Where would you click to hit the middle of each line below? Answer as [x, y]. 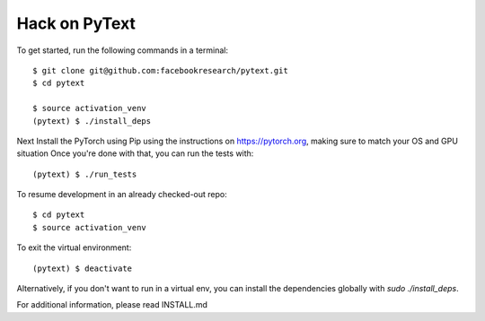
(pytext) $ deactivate [83, 268]
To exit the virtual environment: [74, 247]
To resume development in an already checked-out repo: [122, 195]
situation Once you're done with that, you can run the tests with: [135, 153]
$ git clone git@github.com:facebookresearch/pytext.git [161, 70]
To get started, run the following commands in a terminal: [123, 50]
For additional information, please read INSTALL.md [112, 305]
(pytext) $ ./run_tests [85, 174]
